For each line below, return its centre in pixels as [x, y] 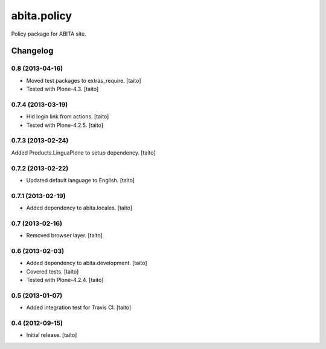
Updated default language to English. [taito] [81, 180]
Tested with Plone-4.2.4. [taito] [65, 280]
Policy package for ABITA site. [49, 34]
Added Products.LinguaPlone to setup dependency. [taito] [84, 152]
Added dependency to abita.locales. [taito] [79, 208]
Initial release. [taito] [52, 335]
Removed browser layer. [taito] [64, 235]
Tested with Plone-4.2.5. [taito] [65, 125]
